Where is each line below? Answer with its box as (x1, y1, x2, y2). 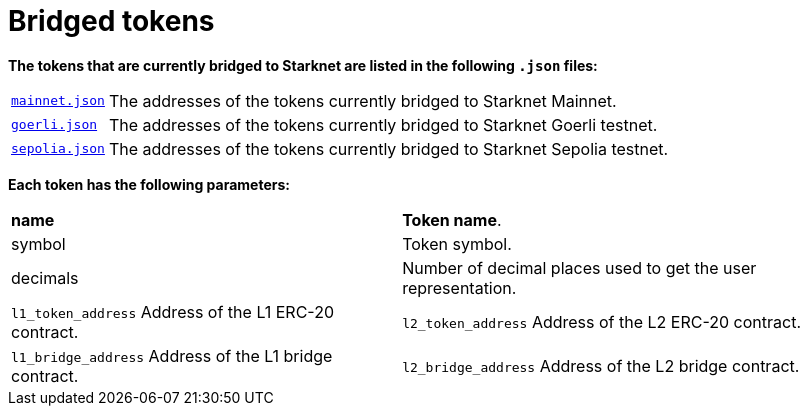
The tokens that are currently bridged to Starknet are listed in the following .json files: (8, 56, 598, 74)
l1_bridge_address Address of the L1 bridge (11, 345, 333, 366)
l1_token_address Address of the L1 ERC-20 (11, 301, 334, 322)
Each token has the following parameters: (8, 175, 290, 193)
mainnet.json (11, 93, 105, 109)
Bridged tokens (8, 4, 215, 38)
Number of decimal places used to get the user (402, 257, 757, 278)
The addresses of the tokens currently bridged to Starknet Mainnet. (108, 90, 617, 111)
